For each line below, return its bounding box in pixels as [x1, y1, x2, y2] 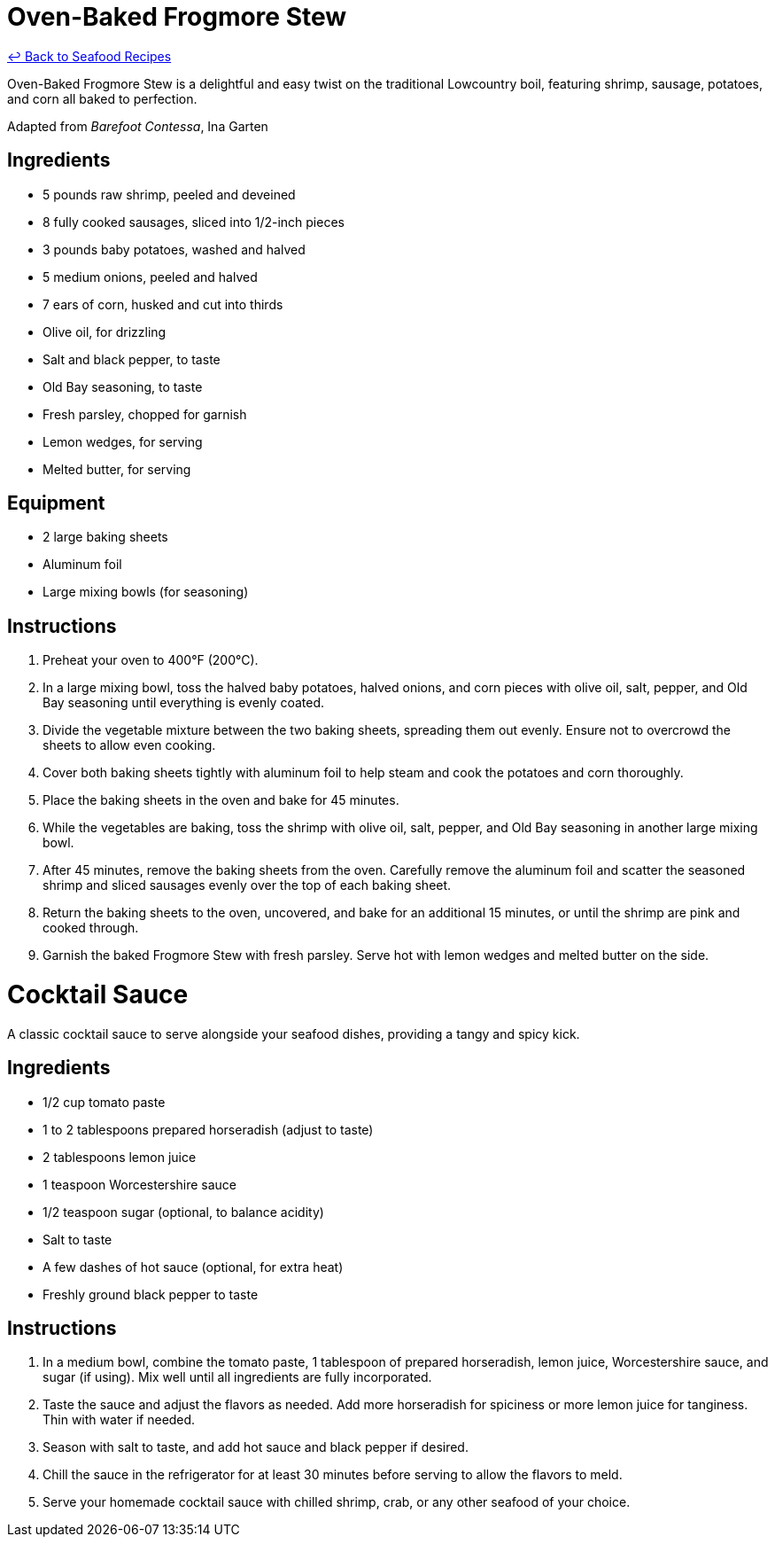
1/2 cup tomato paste [43, 1094, 166, 1110]
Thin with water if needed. [43, 1412, 196, 1428]
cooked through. [43, 920, 139, 936]
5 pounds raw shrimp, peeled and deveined [43, 186, 296, 202]
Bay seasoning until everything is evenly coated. [43, 695, 325, 711]
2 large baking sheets [43, 529, 168, 545]
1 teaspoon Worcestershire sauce [43, 1176, 237, 1192]
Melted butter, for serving [43, 461, 191, 477]
